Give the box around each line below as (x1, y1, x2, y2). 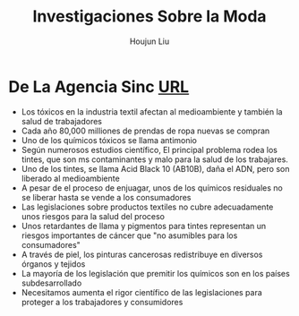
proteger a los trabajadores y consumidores (21, 296, 184, 307)
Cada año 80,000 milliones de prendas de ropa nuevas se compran (21, 125, 270, 136)
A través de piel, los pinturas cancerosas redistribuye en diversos (21, 249, 263, 260)
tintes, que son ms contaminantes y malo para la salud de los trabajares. (21, 154, 288, 165)
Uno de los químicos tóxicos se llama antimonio (21, 134, 198, 145)
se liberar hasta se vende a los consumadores (21, 192, 192, 202)
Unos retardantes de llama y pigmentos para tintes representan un (21, 220, 267, 231)
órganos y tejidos (21, 258, 86, 269)
